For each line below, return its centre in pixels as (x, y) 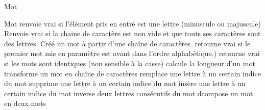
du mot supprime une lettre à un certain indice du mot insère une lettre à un (125, 83)
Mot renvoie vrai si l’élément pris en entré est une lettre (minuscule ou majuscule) (132, 23)
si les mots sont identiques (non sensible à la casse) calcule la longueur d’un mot (130, 63)
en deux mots (25, 103)
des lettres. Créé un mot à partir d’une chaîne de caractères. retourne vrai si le (127, 43)
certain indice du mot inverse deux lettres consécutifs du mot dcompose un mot (129, 93)
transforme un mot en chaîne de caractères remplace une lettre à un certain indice (132, 73)
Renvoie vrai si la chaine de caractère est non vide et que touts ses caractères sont (132, 33)
